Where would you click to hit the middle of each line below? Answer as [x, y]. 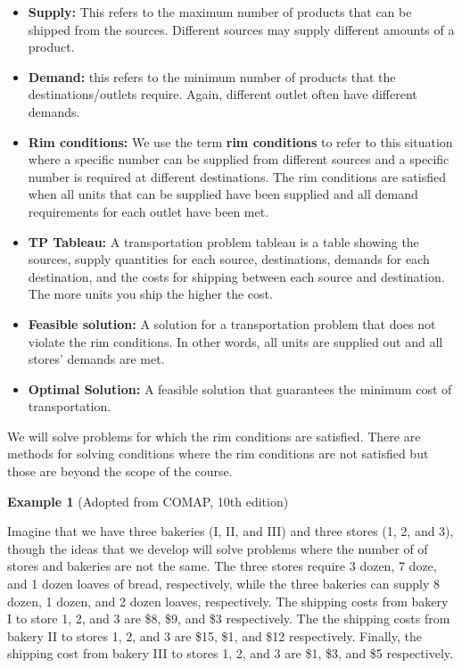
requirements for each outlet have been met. [148, 211]
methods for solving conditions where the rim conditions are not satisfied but [218, 454]
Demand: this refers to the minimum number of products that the [212, 76]
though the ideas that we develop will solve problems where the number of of [218, 548]
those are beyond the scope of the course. [120, 471]
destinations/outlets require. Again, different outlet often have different [223, 94]
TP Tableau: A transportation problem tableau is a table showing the [223, 241]
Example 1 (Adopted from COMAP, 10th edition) [148, 501]
